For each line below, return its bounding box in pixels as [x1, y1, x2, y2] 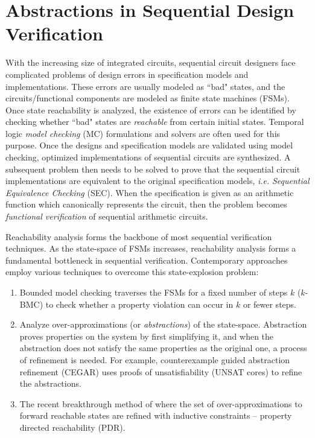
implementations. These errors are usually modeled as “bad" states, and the [5, 80, 285, 92]
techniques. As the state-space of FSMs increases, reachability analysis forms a [5, 242, 296, 255]
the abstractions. [19, 377, 81, 390]
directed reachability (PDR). [19, 421, 126, 433]
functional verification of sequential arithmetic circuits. [5, 210, 208, 223]
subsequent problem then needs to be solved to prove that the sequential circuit [5, 162, 301, 175]
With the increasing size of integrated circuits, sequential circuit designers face [5, 56, 296, 69]
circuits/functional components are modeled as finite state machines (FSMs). [5, 92, 290, 104]
